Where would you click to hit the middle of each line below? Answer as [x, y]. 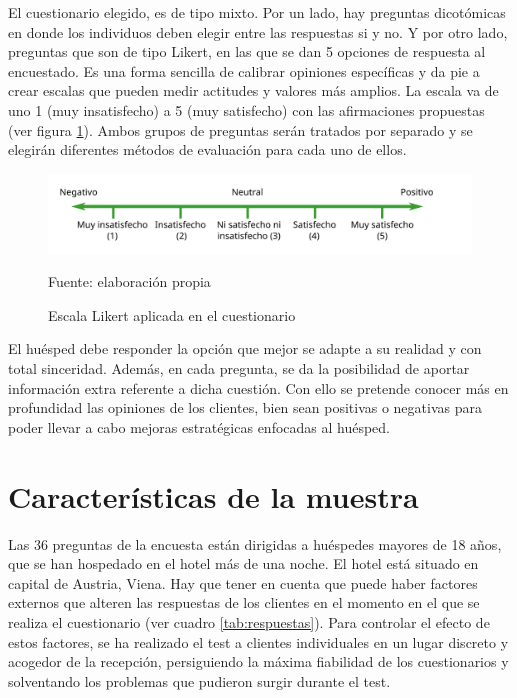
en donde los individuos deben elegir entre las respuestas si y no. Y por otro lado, [258, 31]
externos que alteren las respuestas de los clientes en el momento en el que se [244, 602]
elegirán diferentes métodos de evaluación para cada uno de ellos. [207, 149]
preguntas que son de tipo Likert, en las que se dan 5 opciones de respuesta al [247, 51]
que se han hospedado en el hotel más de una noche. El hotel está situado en [243, 563]
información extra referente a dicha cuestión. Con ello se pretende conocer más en [258, 387]
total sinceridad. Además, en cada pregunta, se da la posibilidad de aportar [239, 368]
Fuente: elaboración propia [129, 281]
